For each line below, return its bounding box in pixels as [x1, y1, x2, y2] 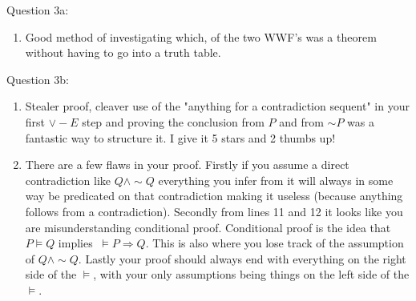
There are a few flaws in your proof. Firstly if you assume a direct [25, 156, 349, 173]
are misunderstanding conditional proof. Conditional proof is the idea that [25, 219, 391, 235]
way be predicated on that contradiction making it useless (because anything [25, 187, 403, 204]
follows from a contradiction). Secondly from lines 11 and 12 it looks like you [25, 203, 403, 219]
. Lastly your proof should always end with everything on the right [78, 250, 406, 267]
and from [279, 113, 324, 130]
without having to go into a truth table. [25, 44, 221, 61]
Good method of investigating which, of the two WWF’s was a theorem [25, 28, 377, 45]
